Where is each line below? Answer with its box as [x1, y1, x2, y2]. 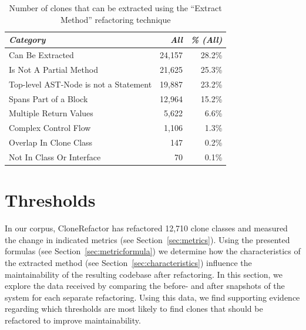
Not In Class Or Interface [9, 150, 101, 163]
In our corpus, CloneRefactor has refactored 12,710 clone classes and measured [5, 222, 288, 234]
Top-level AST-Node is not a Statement [9, 78, 152, 90]
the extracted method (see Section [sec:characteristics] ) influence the [5, 256, 252, 268]
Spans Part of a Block [9, 92, 88, 105]
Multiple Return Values [9, 107, 93, 119]
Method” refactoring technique [60, 13, 171, 25]
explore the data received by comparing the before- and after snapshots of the [5, 280, 285, 292]
